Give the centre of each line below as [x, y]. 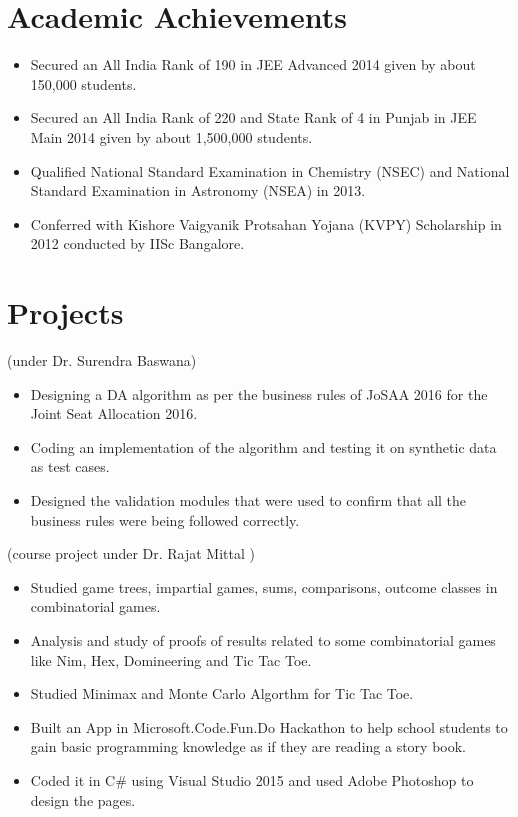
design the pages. [83, 799]
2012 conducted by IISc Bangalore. [137, 243]
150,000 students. [83, 83]
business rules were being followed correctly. [165, 519]
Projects [65, 312]
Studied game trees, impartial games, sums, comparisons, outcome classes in [264, 586]
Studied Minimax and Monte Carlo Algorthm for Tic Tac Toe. [222, 693]
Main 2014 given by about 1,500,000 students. [171, 136]
